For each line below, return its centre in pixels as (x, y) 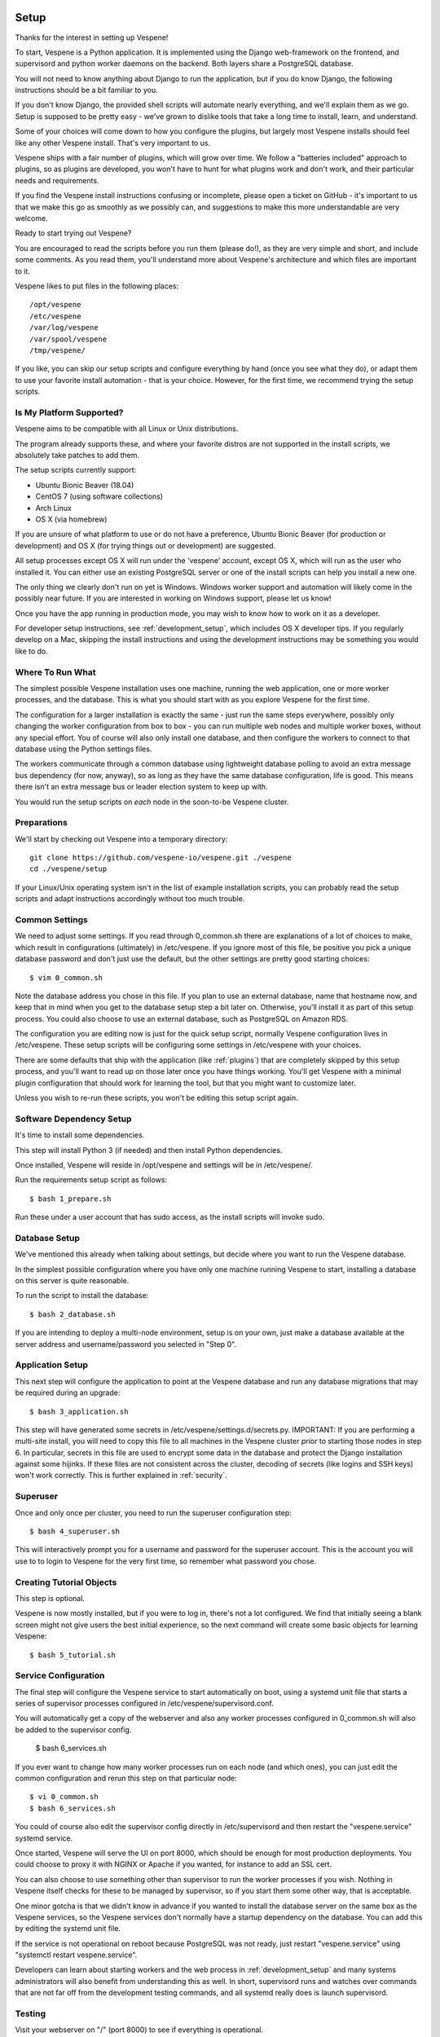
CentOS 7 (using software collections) (99, 496)
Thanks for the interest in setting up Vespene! (92, 37)
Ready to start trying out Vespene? (73, 233)
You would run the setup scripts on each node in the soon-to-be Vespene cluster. (152, 802)
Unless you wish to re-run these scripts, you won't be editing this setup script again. (156, 1098)
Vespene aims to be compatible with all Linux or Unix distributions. (127, 429)
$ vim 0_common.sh (66, 977)
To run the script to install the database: (82, 1296)
